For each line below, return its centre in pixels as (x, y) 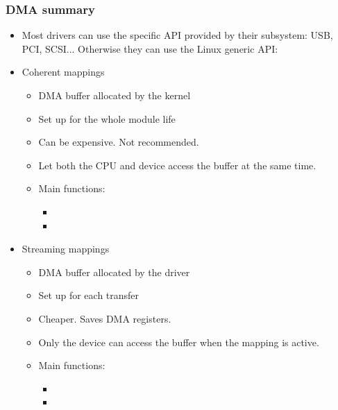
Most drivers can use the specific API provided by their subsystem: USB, (177, 35)
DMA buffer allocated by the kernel (115, 95)
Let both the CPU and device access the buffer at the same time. (177, 165)
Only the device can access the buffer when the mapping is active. (179, 342)
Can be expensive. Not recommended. (119, 142)
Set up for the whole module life (107, 118)
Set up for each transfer (89, 295)
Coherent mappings (63, 72)
